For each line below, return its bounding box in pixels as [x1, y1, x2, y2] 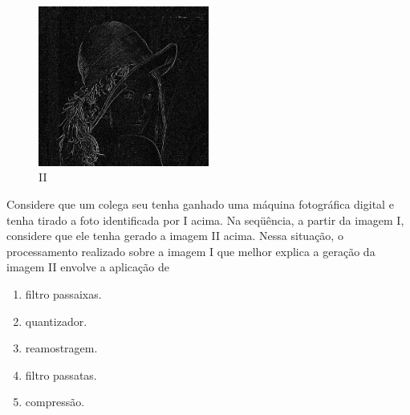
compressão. [25, 393, 85, 410]
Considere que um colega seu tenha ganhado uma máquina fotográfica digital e [6, 195, 394, 212]
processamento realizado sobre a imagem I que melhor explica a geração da [6, 242, 375, 259]
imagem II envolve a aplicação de [6, 258, 169, 275]
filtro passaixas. [25, 285, 102, 302]
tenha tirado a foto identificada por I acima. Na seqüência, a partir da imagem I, [6, 211, 404, 228]
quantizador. [25, 312, 87, 329]
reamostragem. [25, 340, 98, 356]
